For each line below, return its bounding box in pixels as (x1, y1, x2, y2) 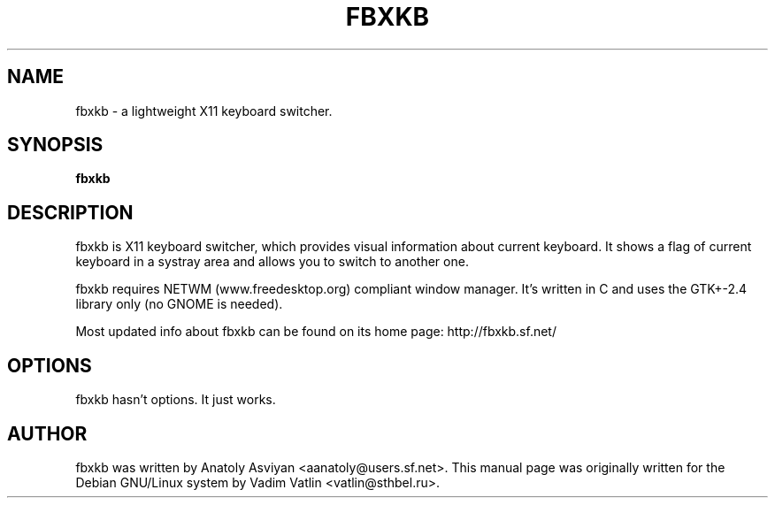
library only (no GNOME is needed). (75, 296, 283, 312)
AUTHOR (7, 422, 88, 445)
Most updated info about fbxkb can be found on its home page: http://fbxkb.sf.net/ (75, 324, 556, 340)
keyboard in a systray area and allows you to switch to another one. (75, 254, 469, 270)
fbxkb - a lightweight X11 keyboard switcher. (75, 103, 333, 119)
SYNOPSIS (7, 134, 104, 157)
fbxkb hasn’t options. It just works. (75, 392, 276, 408)
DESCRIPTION (7, 201, 134, 224)
